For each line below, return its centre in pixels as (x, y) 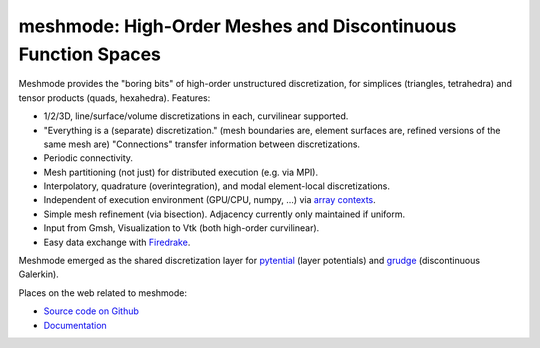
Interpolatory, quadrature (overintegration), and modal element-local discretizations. (216, 186)
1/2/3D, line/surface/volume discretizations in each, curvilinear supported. (196, 116)
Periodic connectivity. (88, 158)
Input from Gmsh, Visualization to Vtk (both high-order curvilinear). (181, 228)
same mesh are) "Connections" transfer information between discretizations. (201, 144)
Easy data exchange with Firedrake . (117, 242)
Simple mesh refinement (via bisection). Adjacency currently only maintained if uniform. (224, 214)
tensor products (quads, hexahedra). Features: (114, 97)
